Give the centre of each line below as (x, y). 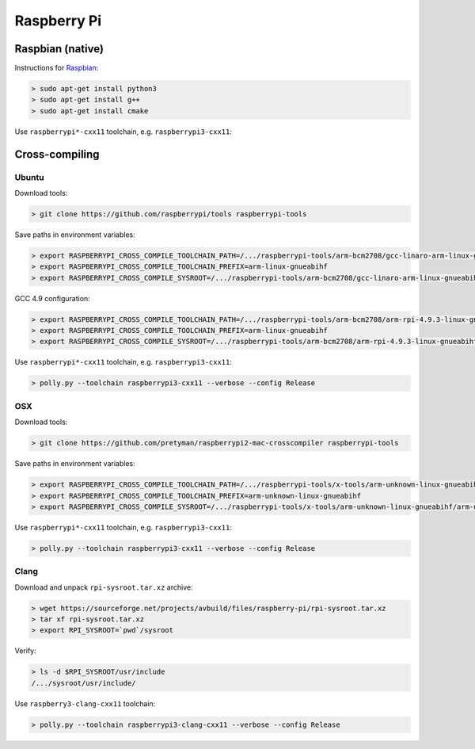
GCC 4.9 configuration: (52, 298)
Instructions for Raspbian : (57, 68)
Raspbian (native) (59, 49)
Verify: (25, 651)
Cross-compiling (57, 154)
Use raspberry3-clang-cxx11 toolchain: (85, 703)
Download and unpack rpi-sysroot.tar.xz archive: (104, 587)
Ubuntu (29, 177)
